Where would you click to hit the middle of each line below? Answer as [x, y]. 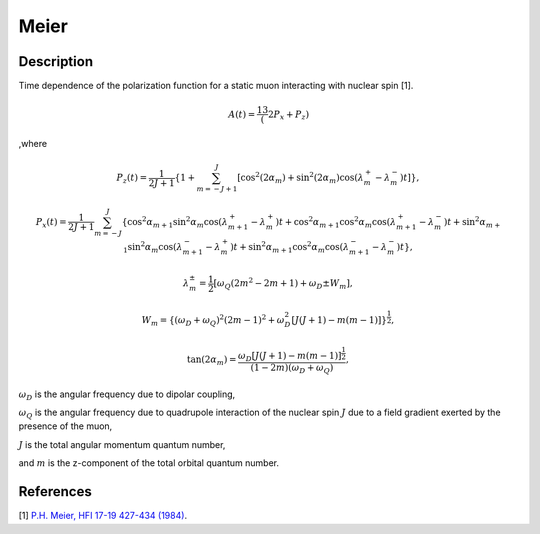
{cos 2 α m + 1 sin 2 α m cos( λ [175, 222]
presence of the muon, [65, 426]
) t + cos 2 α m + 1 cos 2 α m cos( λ [336, 222]
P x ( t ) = [51, 223]
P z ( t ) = [132, 178]
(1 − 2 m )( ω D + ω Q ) [292, 368]
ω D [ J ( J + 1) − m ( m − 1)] [289, 357]
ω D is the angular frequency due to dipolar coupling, [127, 395]
